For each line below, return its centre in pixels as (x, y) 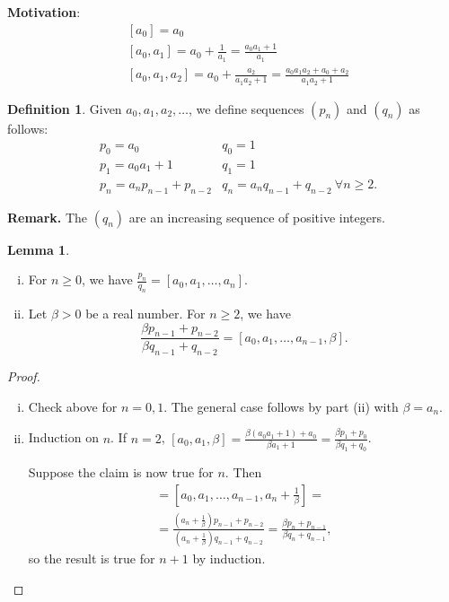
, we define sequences (247, 108)
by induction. (229, 558)
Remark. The (48, 217)
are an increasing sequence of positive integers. (257, 217)
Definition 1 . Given (65, 108)
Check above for (73, 406)
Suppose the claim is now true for (121, 471)
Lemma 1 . (39, 249)
